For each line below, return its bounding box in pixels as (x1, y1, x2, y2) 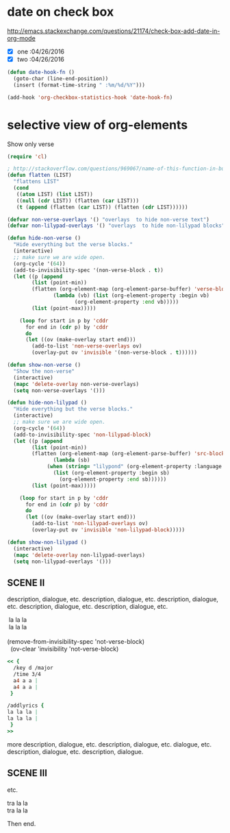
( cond (13, 184, 29, 191)
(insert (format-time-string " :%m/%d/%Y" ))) (13, 82, 146, 88)
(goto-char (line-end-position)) (13, 75, 109, 82)
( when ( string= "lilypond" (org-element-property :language (47, 463, 222, 470)
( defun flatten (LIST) (7, 172, 72, 179)
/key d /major (13, 664, 53, 672)
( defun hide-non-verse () (7, 234, 81, 242)
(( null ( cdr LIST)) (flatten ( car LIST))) (16, 197, 139, 204)
